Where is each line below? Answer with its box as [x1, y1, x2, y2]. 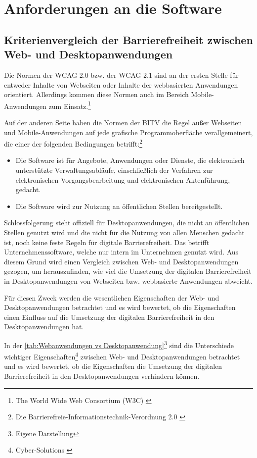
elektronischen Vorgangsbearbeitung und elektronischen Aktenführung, [15, 174, 230, 185]
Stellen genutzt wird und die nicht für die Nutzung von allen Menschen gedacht [4, 227, 245, 237]
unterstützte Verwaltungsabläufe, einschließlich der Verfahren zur [15, 165, 213, 175]
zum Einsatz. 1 [48, 99, 91, 111]
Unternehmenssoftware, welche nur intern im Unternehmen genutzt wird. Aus [4, 247, 239, 257]
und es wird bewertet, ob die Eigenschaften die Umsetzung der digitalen [4, 361, 222, 371]
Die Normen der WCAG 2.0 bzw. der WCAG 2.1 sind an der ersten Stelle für [4, 69, 239, 80]
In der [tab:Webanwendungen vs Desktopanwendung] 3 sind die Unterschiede [4, 338, 234, 350]
